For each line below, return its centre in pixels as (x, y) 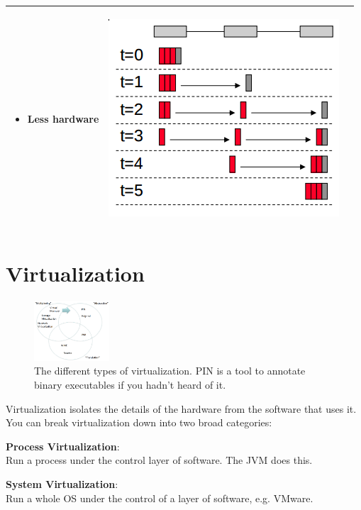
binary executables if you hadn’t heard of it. (130, 385)
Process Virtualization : (63, 446)
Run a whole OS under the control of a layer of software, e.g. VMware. (160, 498)
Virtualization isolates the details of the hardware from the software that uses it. (181, 408)
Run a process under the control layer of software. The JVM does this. (159, 460)
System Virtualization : (62, 484)
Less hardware (63, 118)
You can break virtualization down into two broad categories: (139, 422)
